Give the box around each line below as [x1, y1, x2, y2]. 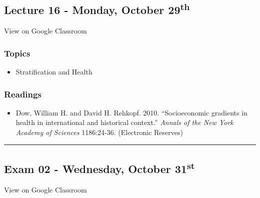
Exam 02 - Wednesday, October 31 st [4, 159, 195, 176]
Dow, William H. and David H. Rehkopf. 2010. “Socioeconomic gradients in [15, 107, 247, 117]
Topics [4, 46, 30, 59]
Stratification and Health [15, 66, 92, 77]
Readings [4, 87, 41, 100]
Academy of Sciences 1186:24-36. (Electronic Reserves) [15, 127, 183, 137]
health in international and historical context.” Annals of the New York [15, 117, 233, 127]
